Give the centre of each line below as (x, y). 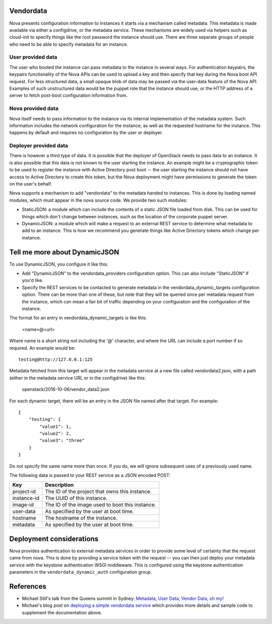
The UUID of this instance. (76, 498)
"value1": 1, (55, 426)
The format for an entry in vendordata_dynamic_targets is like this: (78, 318)
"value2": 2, (55, 434)
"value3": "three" (62, 441)
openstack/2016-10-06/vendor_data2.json (66, 389)
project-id (24, 491)
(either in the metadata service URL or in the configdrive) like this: (78, 378)
